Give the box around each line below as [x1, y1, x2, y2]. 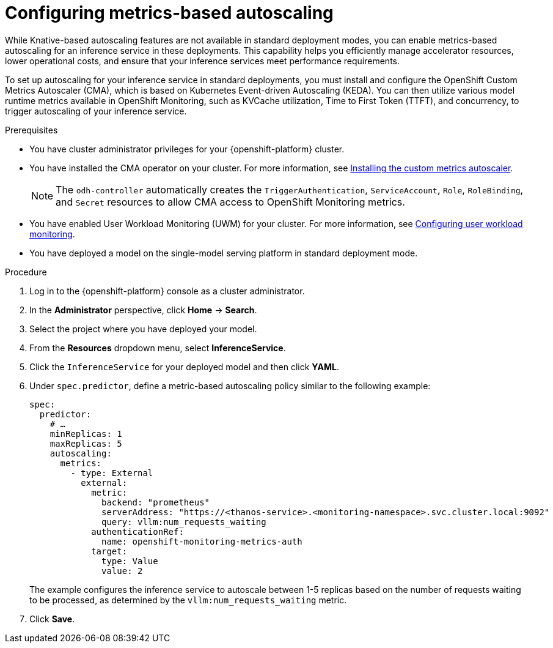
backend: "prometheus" [101, 497, 210, 507]
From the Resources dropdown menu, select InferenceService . [29, 342, 286, 353]
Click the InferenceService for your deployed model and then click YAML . [29, 361, 339, 372]
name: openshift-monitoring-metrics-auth [101, 536, 302, 546]
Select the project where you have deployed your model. [29, 323, 257, 334]
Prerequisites [5, 124, 58, 135]
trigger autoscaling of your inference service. [5, 105, 187, 116]
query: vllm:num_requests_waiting [101, 516, 266, 527]
